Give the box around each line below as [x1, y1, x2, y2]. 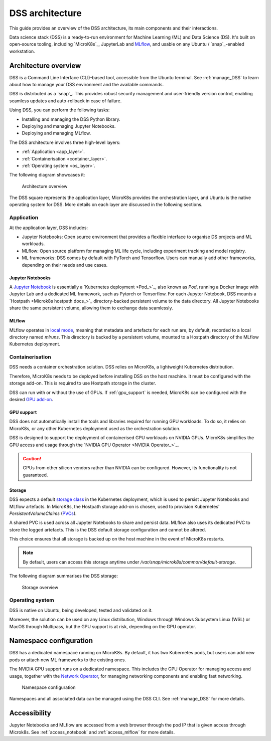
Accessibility [9, 709, 51, 717]
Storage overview [22, 584, 59, 590]
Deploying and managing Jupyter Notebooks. [22, 123, 116, 129]
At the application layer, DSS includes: [9, 225, 88, 231]
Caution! [23, 455, 42, 461]
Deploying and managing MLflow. [22, 130, 91, 136]
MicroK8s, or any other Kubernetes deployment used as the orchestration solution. [9, 425, 181, 431]
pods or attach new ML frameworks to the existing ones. [9, 657, 126, 663]
